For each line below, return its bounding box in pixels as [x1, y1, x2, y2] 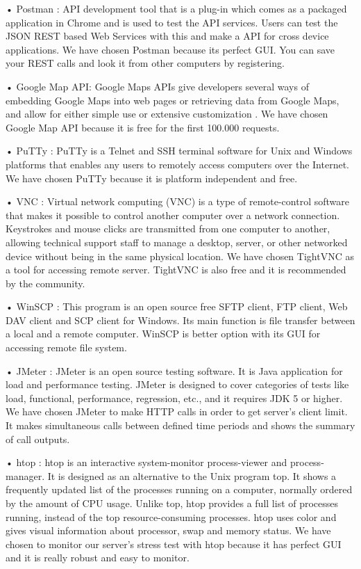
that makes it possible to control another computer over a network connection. [6, 207, 340, 222]
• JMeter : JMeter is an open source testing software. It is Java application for [6, 363, 343, 378]
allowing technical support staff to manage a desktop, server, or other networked [6, 234, 348, 249]
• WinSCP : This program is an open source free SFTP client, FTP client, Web [6, 299, 348, 314]
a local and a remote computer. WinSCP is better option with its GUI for [6, 326, 321, 341]
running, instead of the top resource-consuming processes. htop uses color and [6, 509, 337, 524]
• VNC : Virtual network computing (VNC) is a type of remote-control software [6, 194, 349, 209]
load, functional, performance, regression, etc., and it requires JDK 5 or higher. [6, 390, 343, 405]
